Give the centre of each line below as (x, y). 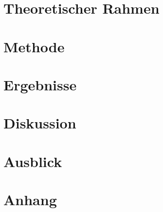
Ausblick (33, 161)
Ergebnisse (40, 84)
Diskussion (40, 123)
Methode (34, 46)
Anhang (30, 200)
